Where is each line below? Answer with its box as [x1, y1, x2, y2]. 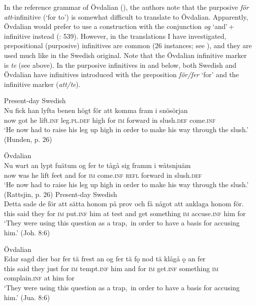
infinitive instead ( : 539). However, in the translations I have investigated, [4, 30, 226, 41]
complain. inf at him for [4, 273, 75, 283]
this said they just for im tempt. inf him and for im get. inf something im [4, 263, 219, 273]
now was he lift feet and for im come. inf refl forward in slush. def [4, 169, 202, 180]
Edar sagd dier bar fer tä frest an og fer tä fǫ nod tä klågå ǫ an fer [4, 253, 206, 264]
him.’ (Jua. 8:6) [4, 292, 50, 302]
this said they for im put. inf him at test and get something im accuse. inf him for [4, 208, 246, 218]
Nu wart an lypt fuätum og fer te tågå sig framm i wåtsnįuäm [4, 160, 191, 170]
